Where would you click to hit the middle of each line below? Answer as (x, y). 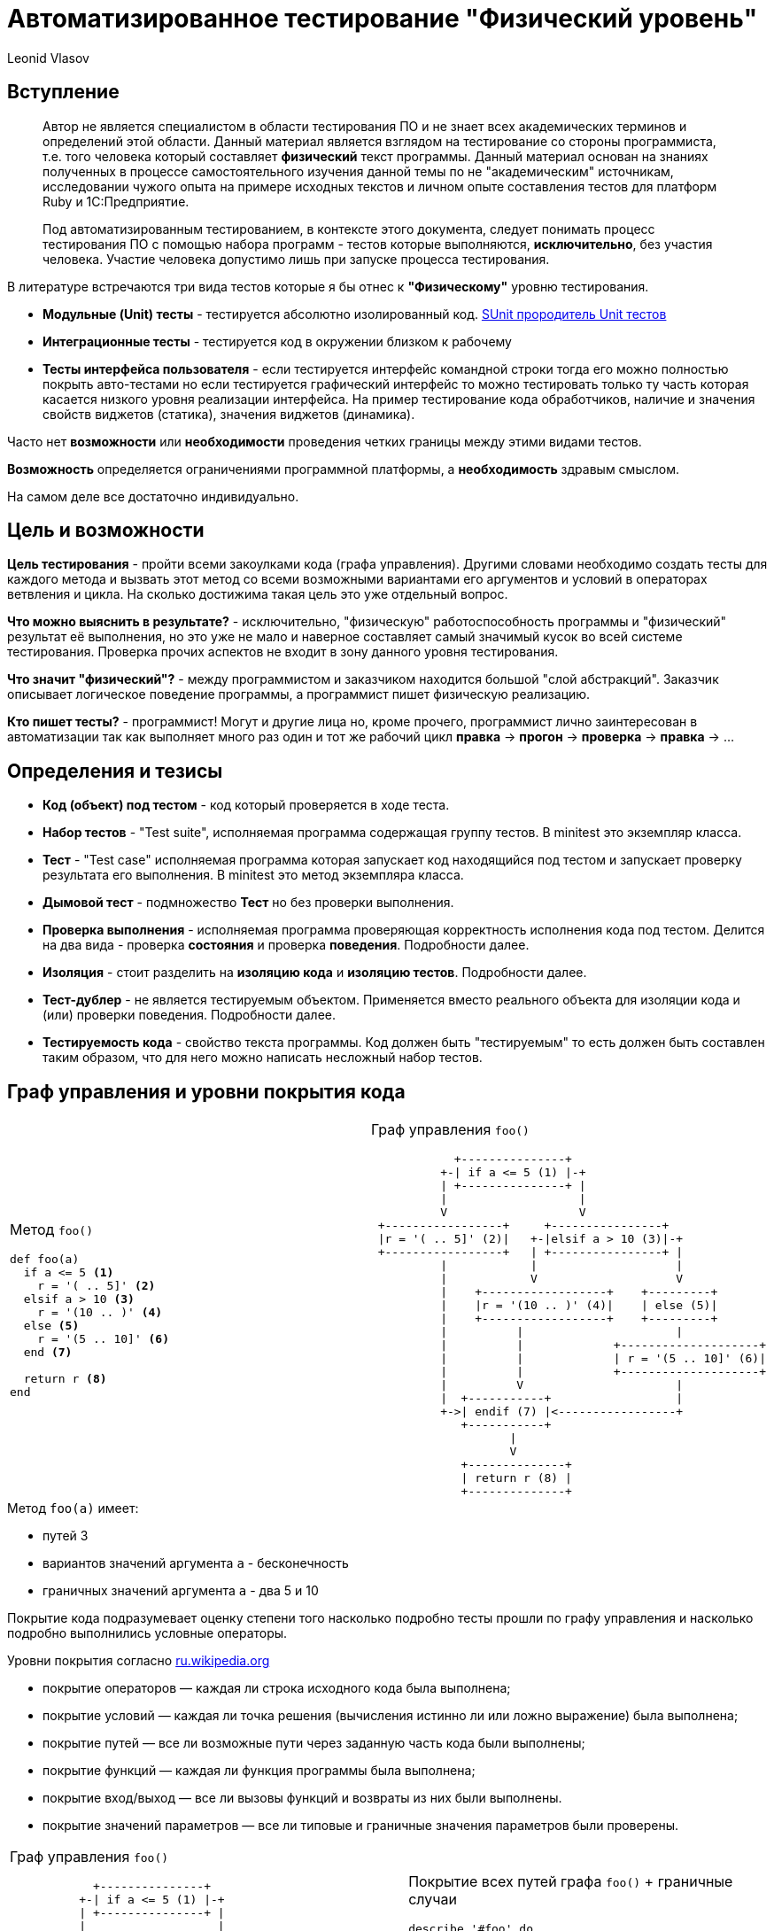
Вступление (63, 92)
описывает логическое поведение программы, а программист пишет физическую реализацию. (299, 694)
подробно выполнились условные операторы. (147, 1633)
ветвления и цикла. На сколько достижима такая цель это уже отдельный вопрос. (258, 594)
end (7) (48, 1352)
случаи (433, 1899)
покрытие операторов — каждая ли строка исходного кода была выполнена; (277, 1688)
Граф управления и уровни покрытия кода (206, 1091)
